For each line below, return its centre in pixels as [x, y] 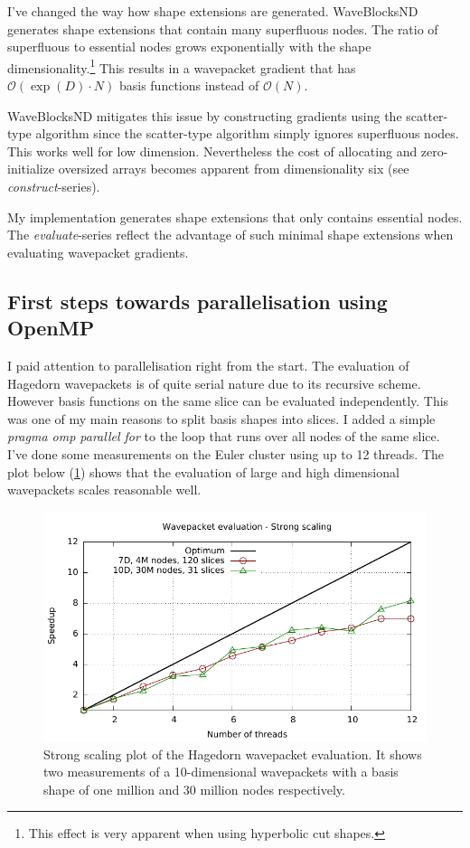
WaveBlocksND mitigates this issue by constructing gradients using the [205, 115]
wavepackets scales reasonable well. [104, 490]
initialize [31, 169]
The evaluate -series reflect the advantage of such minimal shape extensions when [230, 235]
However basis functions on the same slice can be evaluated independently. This [228, 401]
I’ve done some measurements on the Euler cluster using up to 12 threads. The [226, 453]
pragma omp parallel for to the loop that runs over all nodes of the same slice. [224, 436]
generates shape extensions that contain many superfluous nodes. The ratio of [223, 28]
